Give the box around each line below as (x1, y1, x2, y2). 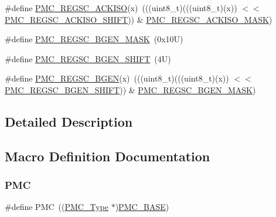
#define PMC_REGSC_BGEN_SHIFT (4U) (5, 52, 171, 65)
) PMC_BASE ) (115, 201, 169, 213)
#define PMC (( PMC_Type (5, 201, 108, 213)
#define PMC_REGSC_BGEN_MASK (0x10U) (5, 33, 183, 45)
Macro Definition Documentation (5, 147, 210, 165)
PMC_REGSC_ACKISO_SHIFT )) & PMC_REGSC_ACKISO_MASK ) (5, 13, 272, 25)
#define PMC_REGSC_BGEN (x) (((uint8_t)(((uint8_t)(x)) (5, 72, 229, 84)
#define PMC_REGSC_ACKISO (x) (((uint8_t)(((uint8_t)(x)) (5, 2, 237, 13)
